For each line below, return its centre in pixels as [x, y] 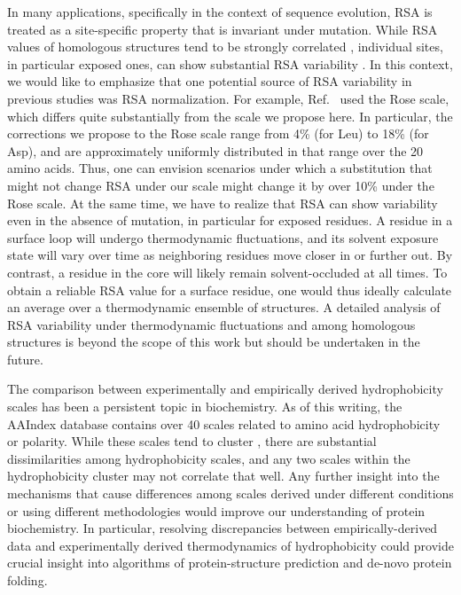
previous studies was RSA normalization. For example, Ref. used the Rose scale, [228, 98]
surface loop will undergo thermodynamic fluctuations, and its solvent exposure [223, 237]
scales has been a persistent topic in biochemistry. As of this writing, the [205, 407]
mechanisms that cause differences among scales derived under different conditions [230, 493]
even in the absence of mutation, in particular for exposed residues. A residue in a [230, 220]
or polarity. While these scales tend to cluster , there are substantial [192, 441]
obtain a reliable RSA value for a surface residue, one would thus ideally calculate [230, 290]
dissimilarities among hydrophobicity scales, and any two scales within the [209, 458]
